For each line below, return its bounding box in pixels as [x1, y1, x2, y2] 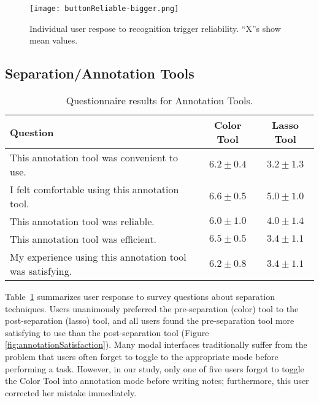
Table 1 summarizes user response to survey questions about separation [5, 290, 275, 303]
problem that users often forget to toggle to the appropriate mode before [5, 350, 279, 363]
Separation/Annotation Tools [5, 64, 194, 83]
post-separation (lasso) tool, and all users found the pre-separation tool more [5, 314, 294, 327]
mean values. [29, 34, 78, 47]
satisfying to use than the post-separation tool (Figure [5, 326, 209, 339]
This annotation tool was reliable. [10, 214, 155, 229]
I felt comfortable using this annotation [10, 182, 179, 197]
